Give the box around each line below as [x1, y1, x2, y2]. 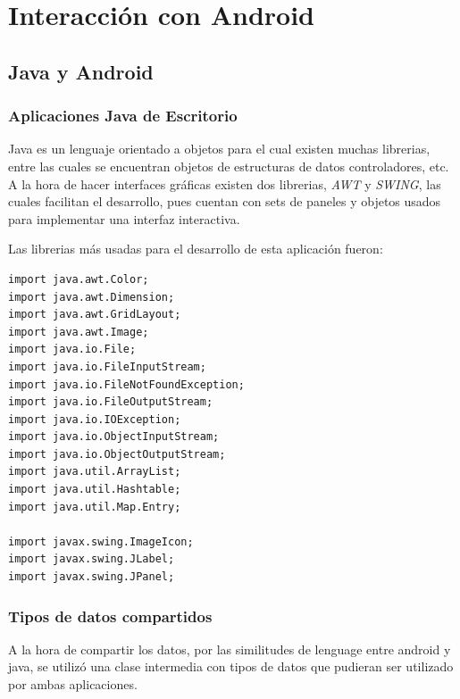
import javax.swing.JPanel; [8, 570, 175, 584]
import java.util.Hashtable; [8, 483, 181, 496]
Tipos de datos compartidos [8, 604, 213, 627]
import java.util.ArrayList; [8, 465, 181, 478]
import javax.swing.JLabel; [8, 553, 175, 566]
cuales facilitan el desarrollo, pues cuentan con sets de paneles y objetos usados [8, 192, 441, 211]
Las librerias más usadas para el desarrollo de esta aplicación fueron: [8, 239, 383, 258]
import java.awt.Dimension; [8, 290, 175, 304]
